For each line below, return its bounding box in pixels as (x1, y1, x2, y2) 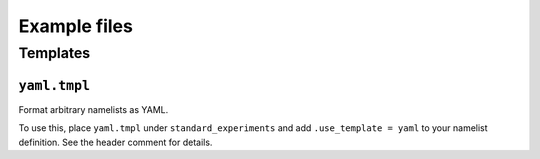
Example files (18, 15, 134, 37)
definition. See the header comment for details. (18, 136, 213, 148)
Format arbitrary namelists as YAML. (18, 103, 169, 115)
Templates (18, 44, 91, 62)
